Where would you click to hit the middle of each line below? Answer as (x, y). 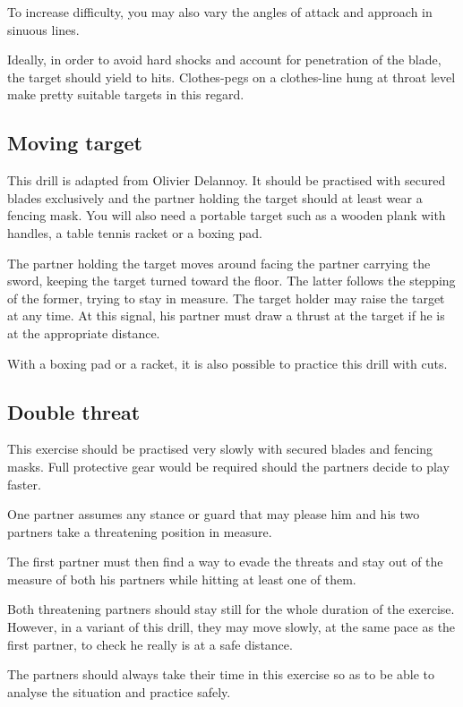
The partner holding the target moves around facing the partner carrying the (219, 263)
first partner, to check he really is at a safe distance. (150, 644)
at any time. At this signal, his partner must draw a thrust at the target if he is (226, 315)
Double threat (74, 411)
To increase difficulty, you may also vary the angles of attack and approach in (220, 12)
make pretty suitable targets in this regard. (126, 94)
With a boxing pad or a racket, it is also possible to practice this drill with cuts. (227, 363)
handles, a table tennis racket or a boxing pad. (135, 232)
